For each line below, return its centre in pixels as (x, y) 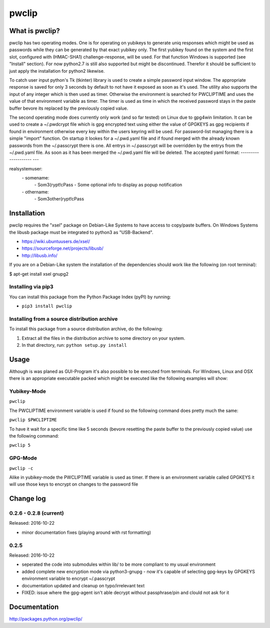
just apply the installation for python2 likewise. (57, 71)
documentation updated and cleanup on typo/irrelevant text (83, 585)
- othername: (35, 192)
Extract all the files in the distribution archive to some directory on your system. (103, 338)
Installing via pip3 (31, 287)
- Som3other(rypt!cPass (59, 199)
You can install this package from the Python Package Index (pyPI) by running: (90, 297)
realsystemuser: (26, 168)
